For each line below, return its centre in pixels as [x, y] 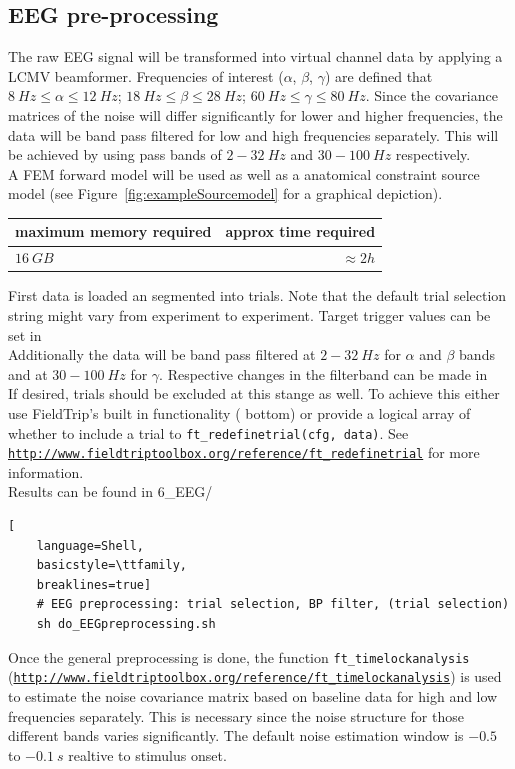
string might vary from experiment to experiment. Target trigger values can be [249, 314]
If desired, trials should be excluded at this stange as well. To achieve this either [254, 393]
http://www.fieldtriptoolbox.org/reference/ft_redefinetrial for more [244, 452]
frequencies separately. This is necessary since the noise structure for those [236, 715]
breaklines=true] [94, 584]
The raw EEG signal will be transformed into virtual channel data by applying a [255, 56]
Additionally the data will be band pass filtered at [162, 354]
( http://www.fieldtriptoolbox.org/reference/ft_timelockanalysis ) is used [255, 676]
